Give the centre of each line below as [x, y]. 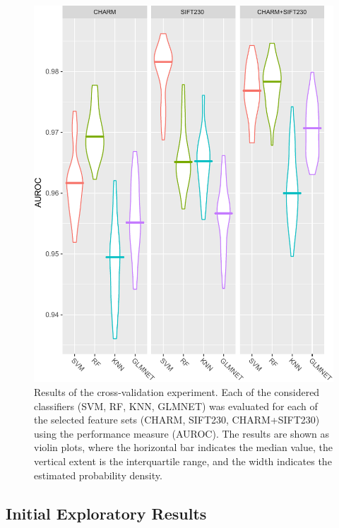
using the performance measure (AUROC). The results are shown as [182, 433]
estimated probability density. [98, 475]
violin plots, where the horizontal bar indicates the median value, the [184, 447]
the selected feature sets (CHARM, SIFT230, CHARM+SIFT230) [177, 420]
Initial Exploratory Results [106, 513]
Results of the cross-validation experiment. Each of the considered [177, 391]
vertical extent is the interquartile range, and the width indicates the [183, 461]
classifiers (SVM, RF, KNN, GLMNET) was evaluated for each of [176, 406]
